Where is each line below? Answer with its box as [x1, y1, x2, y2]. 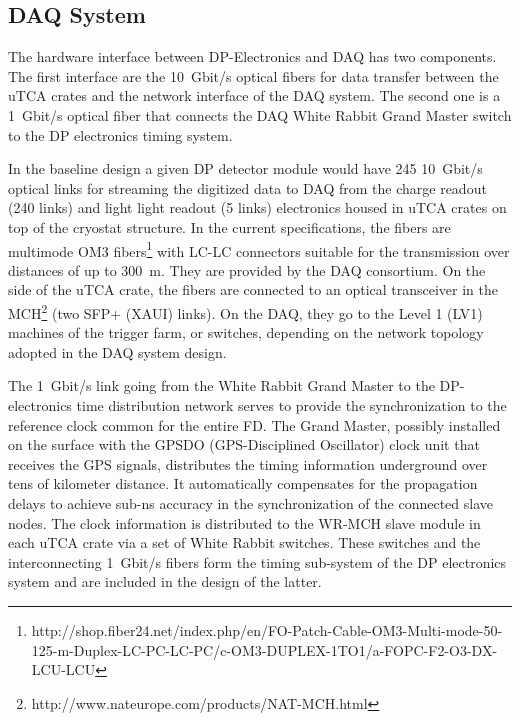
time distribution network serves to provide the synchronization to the [76, 395, 507, 416]
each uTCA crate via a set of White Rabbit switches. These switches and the [8, 532, 481, 553]
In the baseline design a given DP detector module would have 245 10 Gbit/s [8, 158, 483, 179]
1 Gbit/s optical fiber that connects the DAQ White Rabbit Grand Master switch [8, 104, 512, 125]
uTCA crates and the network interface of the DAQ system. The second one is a [8, 85, 501, 106]
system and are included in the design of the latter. [8, 571, 322, 592]
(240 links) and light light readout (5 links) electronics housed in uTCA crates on [8, 197, 507, 218]
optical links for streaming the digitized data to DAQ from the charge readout [8, 177, 487, 198]
